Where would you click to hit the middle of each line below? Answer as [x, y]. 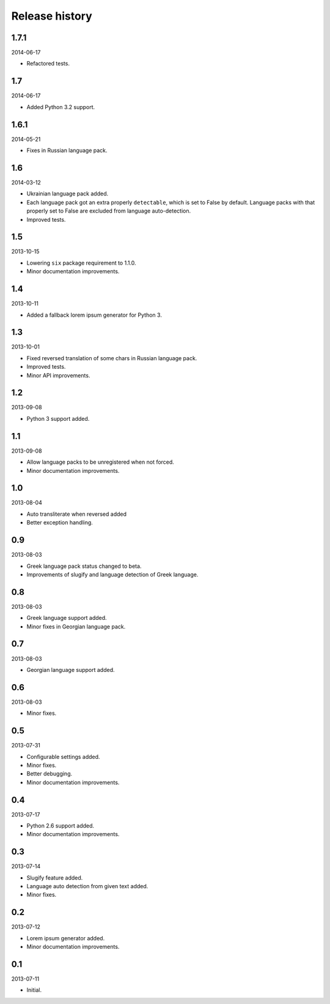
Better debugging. [50, 774]
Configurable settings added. [63, 757]
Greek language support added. [67, 618]
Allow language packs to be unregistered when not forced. [100, 462]
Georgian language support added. [71, 670]
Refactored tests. [48, 64]
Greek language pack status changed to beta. [84, 566]
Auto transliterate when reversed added [77, 514]
